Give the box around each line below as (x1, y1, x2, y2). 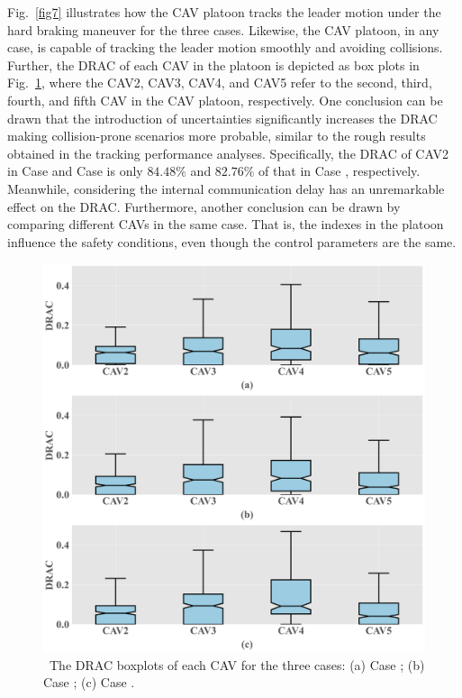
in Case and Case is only (7, 161, 143, 180)
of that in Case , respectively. (258, 161, 421, 180)
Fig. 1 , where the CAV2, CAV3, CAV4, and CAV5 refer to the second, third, (7, 73, 432, 92)
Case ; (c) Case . (43, 673, 135, 692)
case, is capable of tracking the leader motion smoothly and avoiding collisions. (7, 38, 443, 57)
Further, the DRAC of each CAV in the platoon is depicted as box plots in (7, 55, 420, 74)
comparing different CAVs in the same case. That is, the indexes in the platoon (7, 215, 444, 234)
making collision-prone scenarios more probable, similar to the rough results (7, 126, 426, 145)
